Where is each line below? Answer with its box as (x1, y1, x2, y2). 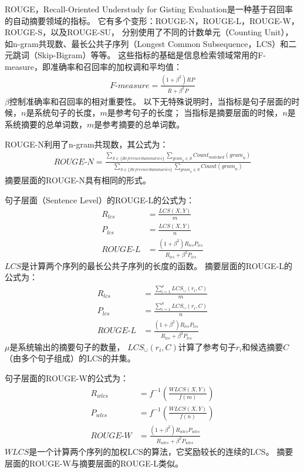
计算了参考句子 (178, 340, 236, 353)
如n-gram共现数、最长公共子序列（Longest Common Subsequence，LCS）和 (5, 37, 289, 49)
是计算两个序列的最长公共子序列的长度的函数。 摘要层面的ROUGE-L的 (21, 259, 293, 271)
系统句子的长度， (34, 106, 100, 119)
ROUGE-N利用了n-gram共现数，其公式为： (5, 137, 168, 150)
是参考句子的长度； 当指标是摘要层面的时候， (107, 106, 283, 119)
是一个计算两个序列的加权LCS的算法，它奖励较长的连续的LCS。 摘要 (29, 445, 293, 458)
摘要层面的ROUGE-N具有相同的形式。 (5, 174, 151, 186)
